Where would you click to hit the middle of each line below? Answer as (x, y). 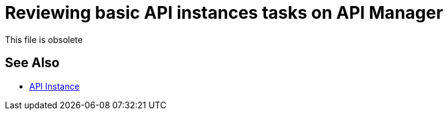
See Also (32, 63)
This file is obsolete (44, 39)
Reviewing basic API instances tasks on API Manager (224, 13)
